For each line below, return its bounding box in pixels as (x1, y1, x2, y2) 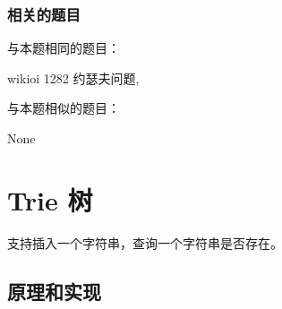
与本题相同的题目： (7, 39, 120, 57)
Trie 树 (7, 181, 93, 218)
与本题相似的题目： (7, 99, 120, 117)
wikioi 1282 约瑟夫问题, (7, 68, 140, 87)
